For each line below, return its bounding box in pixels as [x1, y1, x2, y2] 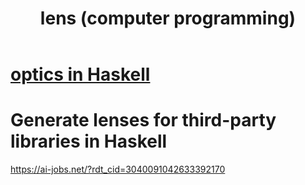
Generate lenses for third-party [10, 109, 277, 132]
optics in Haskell [10, 63, 151, 86]
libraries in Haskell [10, 130, 168, 153]
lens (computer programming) [39, 7, 297, 30]
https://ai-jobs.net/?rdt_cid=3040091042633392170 [10, 163, 226, 176]
